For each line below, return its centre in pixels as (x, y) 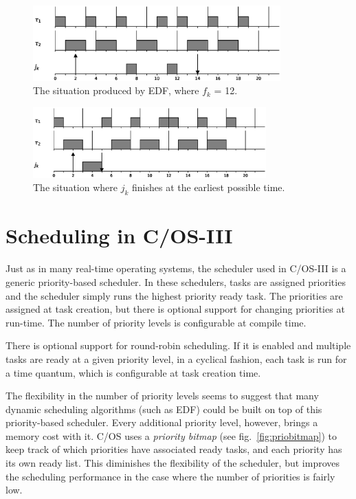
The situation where (76, 187)
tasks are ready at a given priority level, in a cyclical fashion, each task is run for (176, 358)
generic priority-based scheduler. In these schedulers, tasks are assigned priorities (176, 281)
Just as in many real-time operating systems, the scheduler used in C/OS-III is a (176, 268)
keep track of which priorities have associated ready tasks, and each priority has (174, 449)
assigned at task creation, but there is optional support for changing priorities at (175, 309)
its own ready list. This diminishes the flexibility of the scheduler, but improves (173, 463)
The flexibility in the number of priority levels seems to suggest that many (162, 396)
